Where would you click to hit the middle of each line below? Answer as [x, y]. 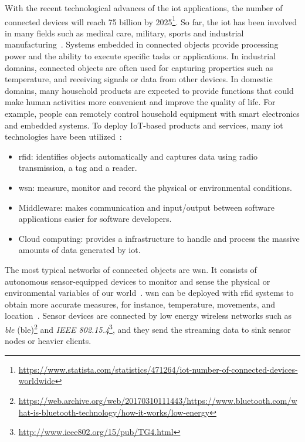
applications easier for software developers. [95, 219]
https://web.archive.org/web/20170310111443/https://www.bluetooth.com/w [158, 400]
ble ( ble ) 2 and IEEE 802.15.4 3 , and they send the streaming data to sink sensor [148, 328]
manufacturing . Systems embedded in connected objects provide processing [142, 44]
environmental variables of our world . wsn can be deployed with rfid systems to [149, 293]
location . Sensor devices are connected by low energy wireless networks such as [148, 316]
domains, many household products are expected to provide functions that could [149, 90]
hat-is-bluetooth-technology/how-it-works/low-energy [114, 412]
